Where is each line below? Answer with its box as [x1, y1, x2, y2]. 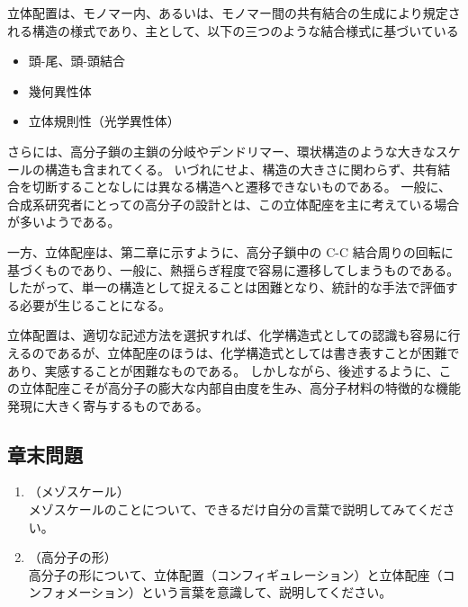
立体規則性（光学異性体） [28, 112, 180, 130]
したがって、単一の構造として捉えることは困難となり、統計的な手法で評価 [7, 278, 445, 297]
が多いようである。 [7, 212, 121, 231]
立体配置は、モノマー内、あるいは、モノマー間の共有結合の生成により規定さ [7, 4, 461, 22]
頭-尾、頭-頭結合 [28, 51, 126, 70]
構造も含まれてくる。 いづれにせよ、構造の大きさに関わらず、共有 [44, 159, 438, 178]
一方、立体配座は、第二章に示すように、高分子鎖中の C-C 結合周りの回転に [7, 242, 454, 261]
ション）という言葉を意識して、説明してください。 [91, 583, 392, 602]
